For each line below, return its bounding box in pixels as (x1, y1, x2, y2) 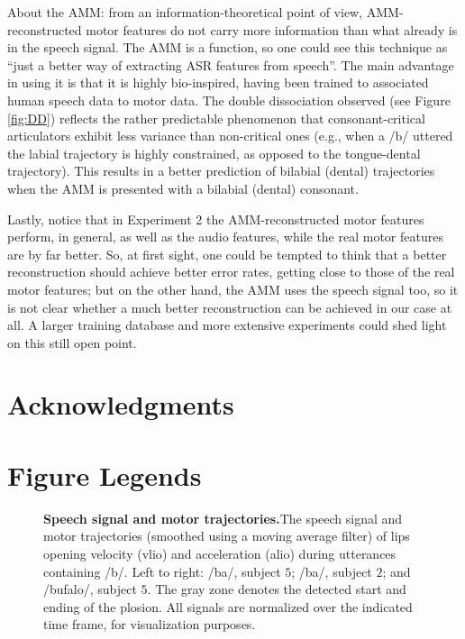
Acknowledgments (7, 386, 234, 423)
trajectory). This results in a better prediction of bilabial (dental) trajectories (7, 161, 435, 180)
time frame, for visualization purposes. (43, 615, 256, 634)
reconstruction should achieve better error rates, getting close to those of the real (7, 262, 455, 281)
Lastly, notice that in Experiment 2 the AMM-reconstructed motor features (7, 209, 424, 228)
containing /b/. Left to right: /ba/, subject (43, 561, 281, 580)
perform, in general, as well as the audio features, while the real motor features (7, 227, 443, 246)
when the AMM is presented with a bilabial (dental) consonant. (7, 178, 359, 197)
